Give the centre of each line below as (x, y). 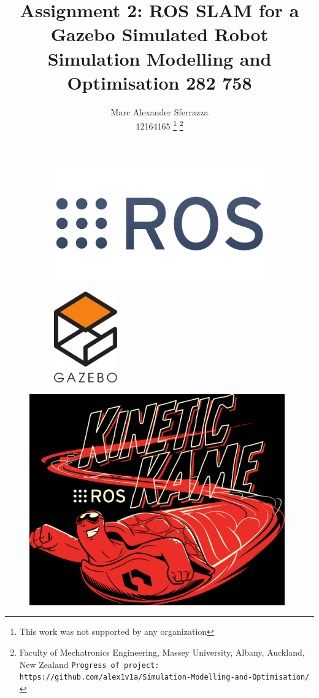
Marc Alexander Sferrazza (159, 111)
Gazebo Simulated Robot (159, 34)
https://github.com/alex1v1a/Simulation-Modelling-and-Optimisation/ (164, 677)
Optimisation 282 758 (159, 82)
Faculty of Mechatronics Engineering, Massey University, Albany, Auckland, (162, 652)
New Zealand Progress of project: (89, 664)
